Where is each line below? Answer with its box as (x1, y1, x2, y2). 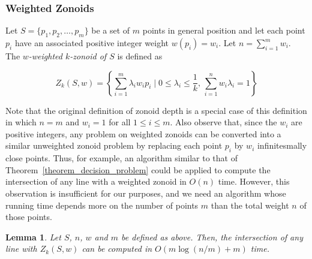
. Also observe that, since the (170, 116, 277, 128)
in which (5, 116, 37, 128)
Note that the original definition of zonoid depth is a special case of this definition (5, 104, 307, 116)
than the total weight (211, 198, 289, 211)
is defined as (117, 50, 163, 62)
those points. (5, 210, 52, 223)
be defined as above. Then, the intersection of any (121, 230, 303, 243)
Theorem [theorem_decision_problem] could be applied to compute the (5, 163, 271, 176)
